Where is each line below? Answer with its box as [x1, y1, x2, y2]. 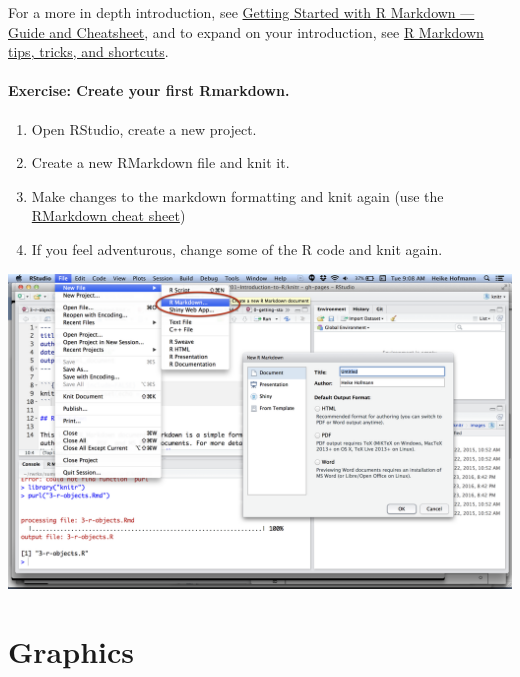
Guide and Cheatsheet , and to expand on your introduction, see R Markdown [8, 21, 484, 42]
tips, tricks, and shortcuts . [8, 41, 169, 62]
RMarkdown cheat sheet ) [31, 205, 186, 226]
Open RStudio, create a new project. [31, 118, 257, 139]
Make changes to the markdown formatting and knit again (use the [31, 185, 444, 206]
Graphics [8, 631, 134, 672]
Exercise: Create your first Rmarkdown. [8, 80, 290, 101]
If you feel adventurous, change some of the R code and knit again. [31, 238, 443, 259]
